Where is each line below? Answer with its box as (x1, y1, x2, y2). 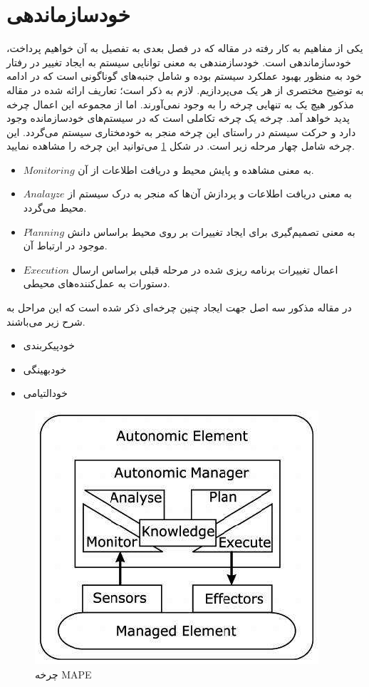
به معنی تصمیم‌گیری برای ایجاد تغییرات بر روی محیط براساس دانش (67, 224, 355, 239)
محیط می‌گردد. (23, 200, 87, 215)
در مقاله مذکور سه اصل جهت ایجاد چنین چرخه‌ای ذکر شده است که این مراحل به (6, 300, 352, 315)
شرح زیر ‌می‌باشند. (6, 314, 85, 329)
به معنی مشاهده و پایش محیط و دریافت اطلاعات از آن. (78, 162, 314, 177)
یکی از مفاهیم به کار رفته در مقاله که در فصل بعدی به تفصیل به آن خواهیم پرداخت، (6, 41, 363, 56)
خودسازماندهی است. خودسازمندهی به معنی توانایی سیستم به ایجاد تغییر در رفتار (6, 54, 352, 69)
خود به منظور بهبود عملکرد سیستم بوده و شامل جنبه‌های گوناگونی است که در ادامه (6, 68, 362, 83)
